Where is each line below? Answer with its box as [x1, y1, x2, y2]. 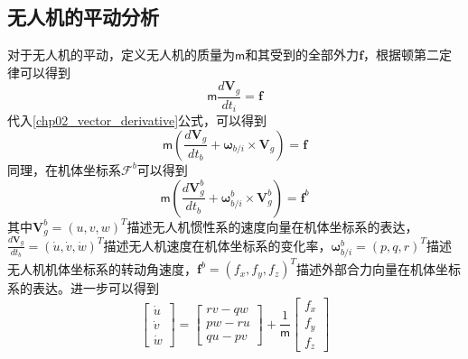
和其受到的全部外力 [245, 45, 360, 64]
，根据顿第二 [363, 45, 440, 64]
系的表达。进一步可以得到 [7, 279, 159, 298]
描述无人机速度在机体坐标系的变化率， [103, 235, 332, 254]
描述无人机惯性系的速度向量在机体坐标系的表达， [126, 216, 418, 235]
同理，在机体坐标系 [7, 160, 121, 179]
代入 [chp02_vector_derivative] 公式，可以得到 [7, 111, 267, 130]
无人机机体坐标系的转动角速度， [7, 259, 197, 278]
